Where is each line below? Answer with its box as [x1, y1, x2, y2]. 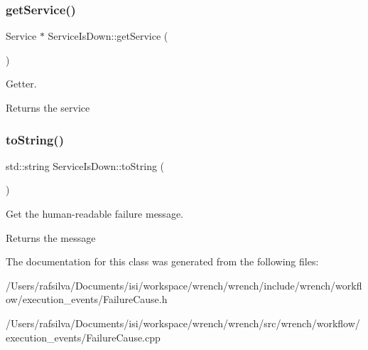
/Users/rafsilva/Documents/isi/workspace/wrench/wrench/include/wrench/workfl [6, 277, 362, 292]
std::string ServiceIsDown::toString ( [6, 158, 165, 173]
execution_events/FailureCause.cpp [6, 329, 161, 344]
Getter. [6, 76, 37, 91]
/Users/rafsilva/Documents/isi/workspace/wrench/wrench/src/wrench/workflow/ [6, 315, 360, 330]
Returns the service [6, 100, 90, 115]
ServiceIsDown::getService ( [48, 28, 168, 43]
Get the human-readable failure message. [6, 206, 183, 221]
